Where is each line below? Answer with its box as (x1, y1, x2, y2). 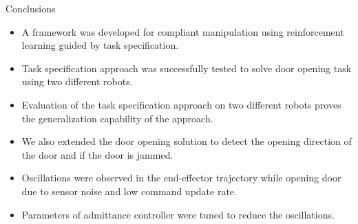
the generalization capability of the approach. (21, 111, 213, 125)
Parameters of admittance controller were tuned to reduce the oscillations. (21, 207, 335, 221)
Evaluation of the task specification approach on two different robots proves (21, 97, 341, 111)
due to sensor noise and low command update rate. (21, 183, 237, 198)
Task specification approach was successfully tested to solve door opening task (21, 60, 352, 75)
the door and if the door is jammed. (21, 147, 173, 161)
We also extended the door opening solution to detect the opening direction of (21, 134, 352, 148)
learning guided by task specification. (21, 38, 179, 52)
